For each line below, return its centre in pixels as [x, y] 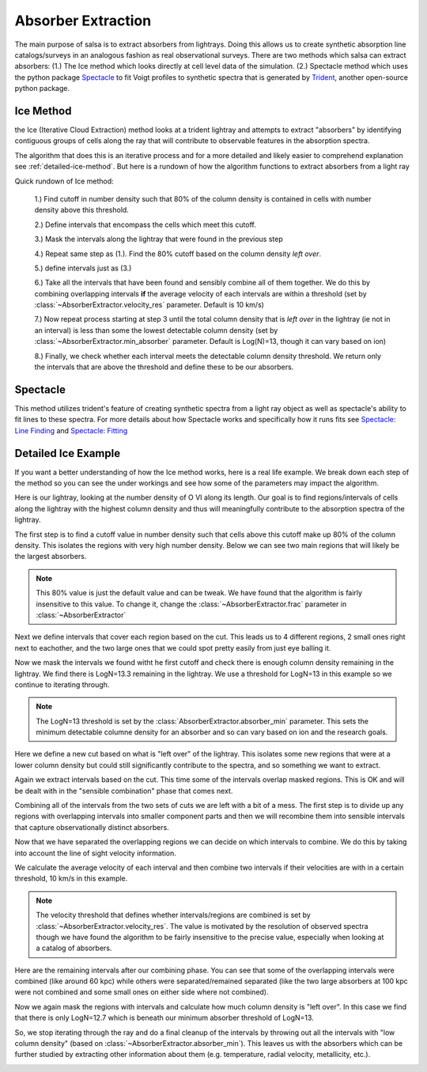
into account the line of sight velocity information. [96, 853]
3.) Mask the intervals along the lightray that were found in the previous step [159, 239]
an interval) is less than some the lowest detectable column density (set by [156, 330]
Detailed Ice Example [68, 453]
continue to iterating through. [62, 685]
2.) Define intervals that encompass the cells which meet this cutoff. [145, 225]
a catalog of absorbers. [74, 948]
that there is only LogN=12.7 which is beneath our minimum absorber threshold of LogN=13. [164, 1018]
